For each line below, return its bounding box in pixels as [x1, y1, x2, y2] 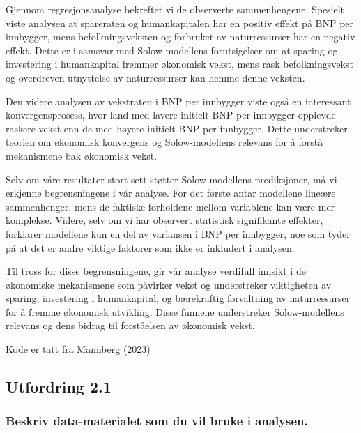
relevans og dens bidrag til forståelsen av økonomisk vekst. [6, 318, 255, 333]
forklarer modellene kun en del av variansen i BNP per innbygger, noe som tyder [6, 226, 351, 241]
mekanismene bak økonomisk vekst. [6, 148, 158, 162]
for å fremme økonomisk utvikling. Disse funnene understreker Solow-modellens [6, 304, 344, 319]
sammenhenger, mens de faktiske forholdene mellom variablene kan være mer [6, 199, 335, 213]
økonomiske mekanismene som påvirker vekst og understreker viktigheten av [6, 277, 332, 291]
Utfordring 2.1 [6, 376, 112, 397]
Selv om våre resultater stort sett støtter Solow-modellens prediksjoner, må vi [6, 172, 337, 186]
